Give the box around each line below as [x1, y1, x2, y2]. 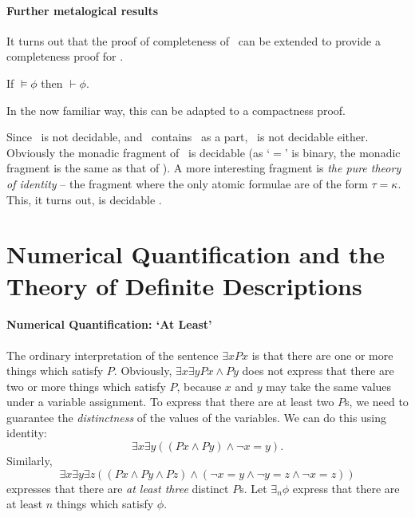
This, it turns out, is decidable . [6, 191, 162, 207]
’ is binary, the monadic [284, 144, 401, 160]
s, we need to [345, 393, 409, 410]
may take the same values [266, 377, 392, 394]
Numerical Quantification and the [6, 238, 385, 270]
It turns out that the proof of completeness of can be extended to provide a [6, 32, 381, 49]
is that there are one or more [251, 346, 393, 363]
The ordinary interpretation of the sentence [6, 346, 219, 363]
